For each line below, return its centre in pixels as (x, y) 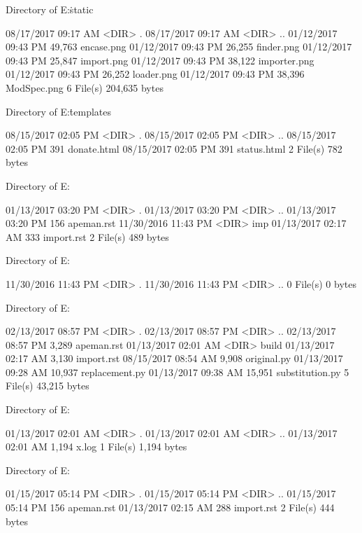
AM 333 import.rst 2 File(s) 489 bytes (87, 236)
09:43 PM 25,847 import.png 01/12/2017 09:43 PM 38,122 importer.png (160, 60)
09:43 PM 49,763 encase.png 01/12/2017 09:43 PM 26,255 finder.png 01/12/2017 (179, 47)
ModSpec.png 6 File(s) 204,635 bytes (85, 87)
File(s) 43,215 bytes (48, 386)
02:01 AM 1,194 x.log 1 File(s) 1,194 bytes (96, 447)
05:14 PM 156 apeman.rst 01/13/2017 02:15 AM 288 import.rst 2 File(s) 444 (170, 507)
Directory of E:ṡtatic (50, 9)
